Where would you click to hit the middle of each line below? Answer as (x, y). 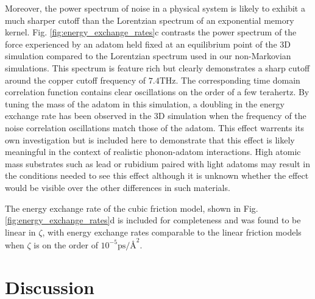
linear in (20, 232)
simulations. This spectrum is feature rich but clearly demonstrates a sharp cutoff (157, 67)
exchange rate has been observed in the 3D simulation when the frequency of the (156, 116)
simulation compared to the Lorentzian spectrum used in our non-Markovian (148, 56)
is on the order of (66, 244)
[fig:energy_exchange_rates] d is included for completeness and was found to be (153, 220)
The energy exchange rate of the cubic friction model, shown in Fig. (132, 208)
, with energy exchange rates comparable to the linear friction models (172, 232)
